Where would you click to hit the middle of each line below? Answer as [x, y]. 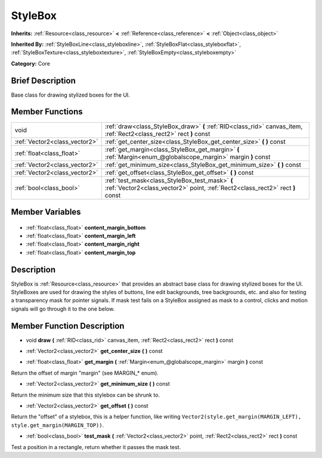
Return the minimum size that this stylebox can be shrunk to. [86, 395]
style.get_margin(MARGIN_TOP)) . [58, 425]
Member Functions [47, 112]
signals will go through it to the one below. [63, 309]
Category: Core [31, 63]
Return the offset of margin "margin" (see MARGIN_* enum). [85, 373]
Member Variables [46, 212]
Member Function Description [68, 326]
